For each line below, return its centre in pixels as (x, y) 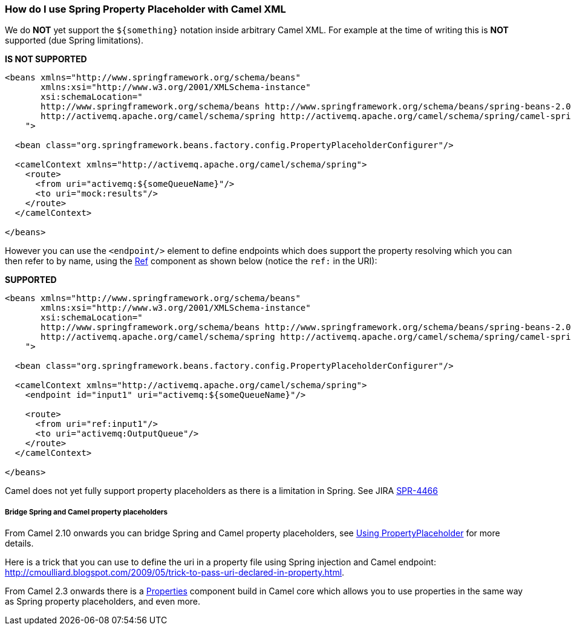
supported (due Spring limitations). (74, 41)
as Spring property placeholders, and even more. (103, 602)
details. (19, 544)
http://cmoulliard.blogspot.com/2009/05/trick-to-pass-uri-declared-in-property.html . (175, 573)
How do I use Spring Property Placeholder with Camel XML (145, 9)
